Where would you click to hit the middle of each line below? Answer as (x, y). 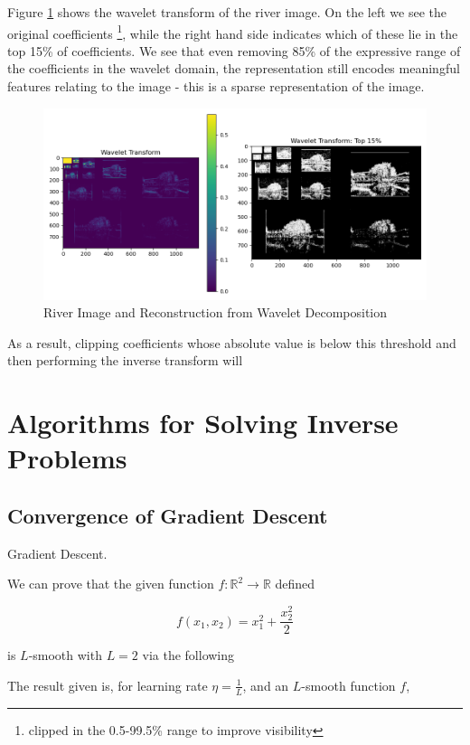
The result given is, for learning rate (108, 685)
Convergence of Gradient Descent (168, 515)
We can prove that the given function (111, 584)
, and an (266, 685)
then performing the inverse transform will (125, 360)
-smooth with (65, 655)
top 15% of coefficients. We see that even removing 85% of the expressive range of (234, 50)
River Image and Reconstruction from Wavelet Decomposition (216, 312)
